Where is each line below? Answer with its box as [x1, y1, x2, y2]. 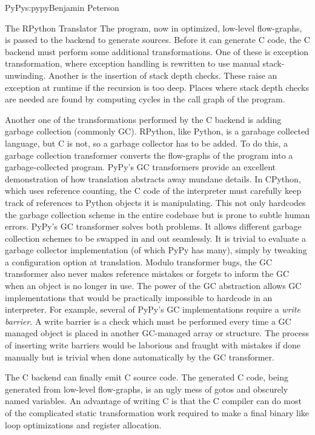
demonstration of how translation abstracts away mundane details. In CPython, [5, 172, 301, 185]
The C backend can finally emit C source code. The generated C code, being [5, 371, 288, 384]
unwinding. [5, 68, 46, 81]
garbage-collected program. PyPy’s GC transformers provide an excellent [5, 161, 276, 173]
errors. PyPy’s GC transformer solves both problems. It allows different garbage [5, 220, 302, 233]
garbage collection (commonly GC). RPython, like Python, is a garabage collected [5, 125, 310, 138]
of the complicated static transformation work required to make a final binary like [5, 407, 310, 419]
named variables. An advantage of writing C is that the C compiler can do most [5, 394, 302, 407]
